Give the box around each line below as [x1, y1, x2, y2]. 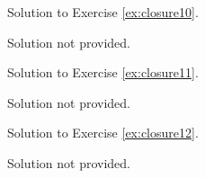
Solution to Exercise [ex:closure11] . [7, 63, 199, 82]
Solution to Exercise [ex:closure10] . [7, 3, 199, 21]
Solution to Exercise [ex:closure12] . [7, 123, 199, 142]
